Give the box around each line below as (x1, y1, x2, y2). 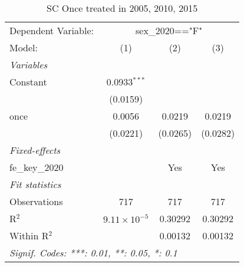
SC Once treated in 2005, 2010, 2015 (47, 1, 198, 15)
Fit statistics (9, 177, 61, 191)
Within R (9, 229, 49, 242)
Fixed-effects (9, 143, 61, 157)
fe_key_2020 (9, 160, 64, 174)
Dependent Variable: (9, 24, 94, 37)
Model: (9, 41, 38, 54)
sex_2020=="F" (136, 24, 203, 37)
